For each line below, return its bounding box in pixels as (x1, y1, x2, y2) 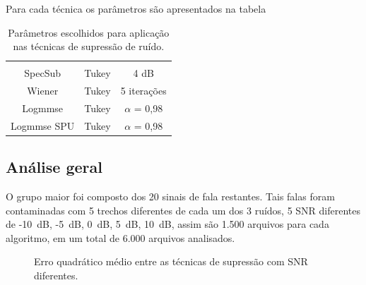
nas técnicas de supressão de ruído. (13, 39, 165, 54)
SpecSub (24, 66, 61, 80)
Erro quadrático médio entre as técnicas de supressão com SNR (34, 254, 308, 269)
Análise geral (6, 156, 102, 178)
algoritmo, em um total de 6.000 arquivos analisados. (6, 230, 235, 245)
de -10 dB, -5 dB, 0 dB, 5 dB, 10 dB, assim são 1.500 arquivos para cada (6, 217, 329, 231)
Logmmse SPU (11, 118, 75, 133)
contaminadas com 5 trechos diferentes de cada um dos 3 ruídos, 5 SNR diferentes (6, 202, 361, 217)
